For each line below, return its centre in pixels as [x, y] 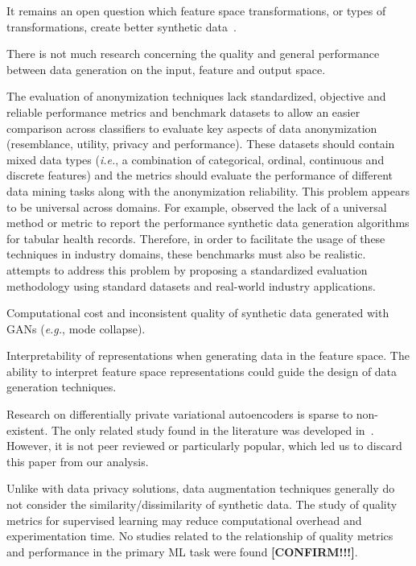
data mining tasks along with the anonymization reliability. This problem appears [208, 190]
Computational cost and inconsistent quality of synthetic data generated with [198, 313]
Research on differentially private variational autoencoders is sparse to [180, 414]
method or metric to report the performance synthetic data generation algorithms [208, 223]
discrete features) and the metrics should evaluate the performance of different [200, 175]
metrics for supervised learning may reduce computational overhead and [184, 520]
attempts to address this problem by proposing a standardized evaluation [187, 269]
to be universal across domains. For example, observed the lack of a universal [197, 207]
